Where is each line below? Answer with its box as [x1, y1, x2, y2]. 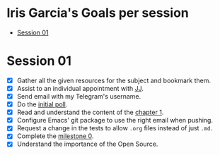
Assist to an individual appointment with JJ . [16, 84, 144, 92]
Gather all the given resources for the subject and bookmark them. [16, 76, 212, 85]
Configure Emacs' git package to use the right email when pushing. [16, 116, 214, 125]
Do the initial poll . [16, 100, 68, 108]
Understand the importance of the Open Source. [16, 139, 158, 149]
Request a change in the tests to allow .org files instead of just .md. [16, 124, 214, 132]
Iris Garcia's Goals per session [6, 5, 189, 21]
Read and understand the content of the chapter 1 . [16, 108, 164, 117]
